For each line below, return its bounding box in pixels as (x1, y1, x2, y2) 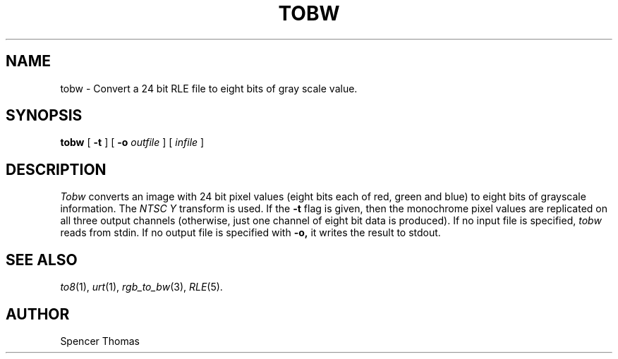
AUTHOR (6, 305, 70, 323)
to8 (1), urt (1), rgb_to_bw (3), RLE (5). (60, 281, 223, 293)
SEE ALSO (6, 250, 78, 269)
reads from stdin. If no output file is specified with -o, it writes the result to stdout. (60, 226, 441, 239)
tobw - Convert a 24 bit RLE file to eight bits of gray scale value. (60, 82, 358, 95)
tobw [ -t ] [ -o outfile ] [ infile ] (60, 136, 205, 149)
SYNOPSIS (6, 107, 83, 125)
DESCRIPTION (6, 160, 107, 178)
